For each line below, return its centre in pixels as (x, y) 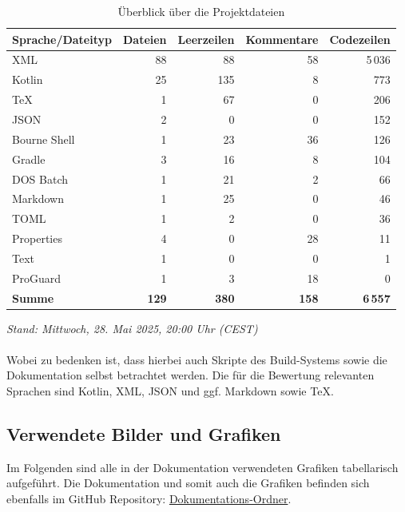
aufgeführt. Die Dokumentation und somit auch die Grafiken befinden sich (188, 483)
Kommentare (282, 39)
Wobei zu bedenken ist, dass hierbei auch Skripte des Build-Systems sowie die (197, 359)
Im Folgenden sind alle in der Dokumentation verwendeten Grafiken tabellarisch (202, 467)
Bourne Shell (44, 139)
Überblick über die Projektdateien (201, 11)
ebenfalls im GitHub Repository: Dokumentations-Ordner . (149, 499)
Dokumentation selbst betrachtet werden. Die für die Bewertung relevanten (191, 375)
